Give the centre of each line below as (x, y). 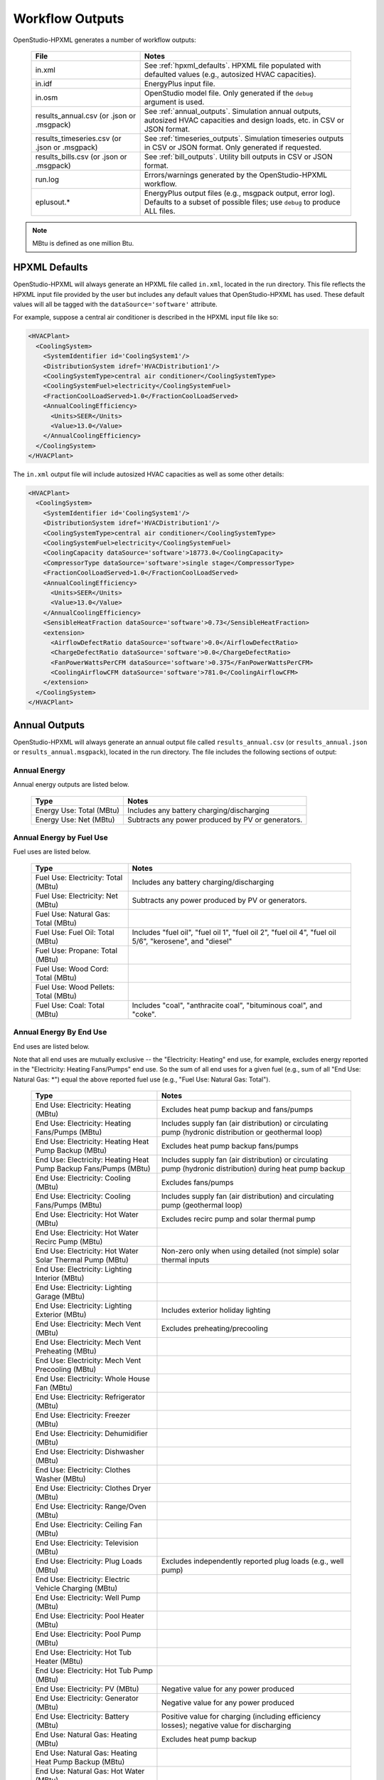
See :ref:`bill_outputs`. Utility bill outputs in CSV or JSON (238, 157)
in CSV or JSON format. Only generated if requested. (233, 147)
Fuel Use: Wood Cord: (72, 968)
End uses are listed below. (52, 1046)
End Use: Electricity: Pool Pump (88, 1634)
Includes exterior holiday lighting (216, 1310)
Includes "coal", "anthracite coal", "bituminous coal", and (227, 1005)
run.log (47, 179)
